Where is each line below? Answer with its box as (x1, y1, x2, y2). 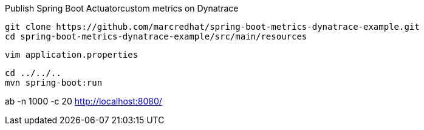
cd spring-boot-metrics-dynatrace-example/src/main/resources (5, 32, 307, 41)
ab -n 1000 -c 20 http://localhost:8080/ (5, 96, 162, 106)
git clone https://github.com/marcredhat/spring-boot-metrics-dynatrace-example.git (5, 22, 420, 32)
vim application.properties (5, 50, 138, 60)
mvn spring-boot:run (5, 78, 103, 87)
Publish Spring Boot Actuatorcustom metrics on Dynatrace (5, 3, 239, 13)
